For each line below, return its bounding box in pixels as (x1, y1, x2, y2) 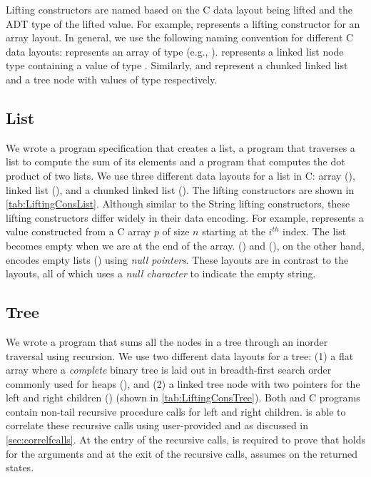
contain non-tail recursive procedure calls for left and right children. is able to (6, 404, 346, 419)
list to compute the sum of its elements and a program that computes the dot (6, 154, 345, 169)
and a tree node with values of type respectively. (6, 71, 218, 86)
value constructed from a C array (6, 224, 151, 239)
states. (6, 460, 34, 475)
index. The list (283, 224, 347, 239)
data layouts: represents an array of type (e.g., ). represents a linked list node (6, 43, 344, 58)
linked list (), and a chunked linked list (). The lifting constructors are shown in (6, 182, 355, 197)
